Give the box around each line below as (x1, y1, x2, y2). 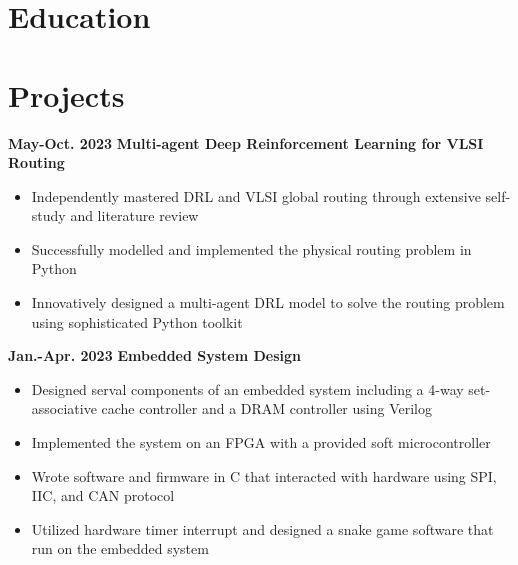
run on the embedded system (31, 538, 209, 559)
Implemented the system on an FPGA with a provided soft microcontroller (31, 432, 491, 453)
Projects (8, 74, 125, 115)
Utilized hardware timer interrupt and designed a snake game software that (31, 518, 494, 539)
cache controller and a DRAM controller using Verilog (101, 398, 432, 419)
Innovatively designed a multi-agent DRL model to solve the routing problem (31, 292, 505, 313)
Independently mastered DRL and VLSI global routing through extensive (31, 185, 481, 206)
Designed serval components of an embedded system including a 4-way (31, 378, 464, 399)
